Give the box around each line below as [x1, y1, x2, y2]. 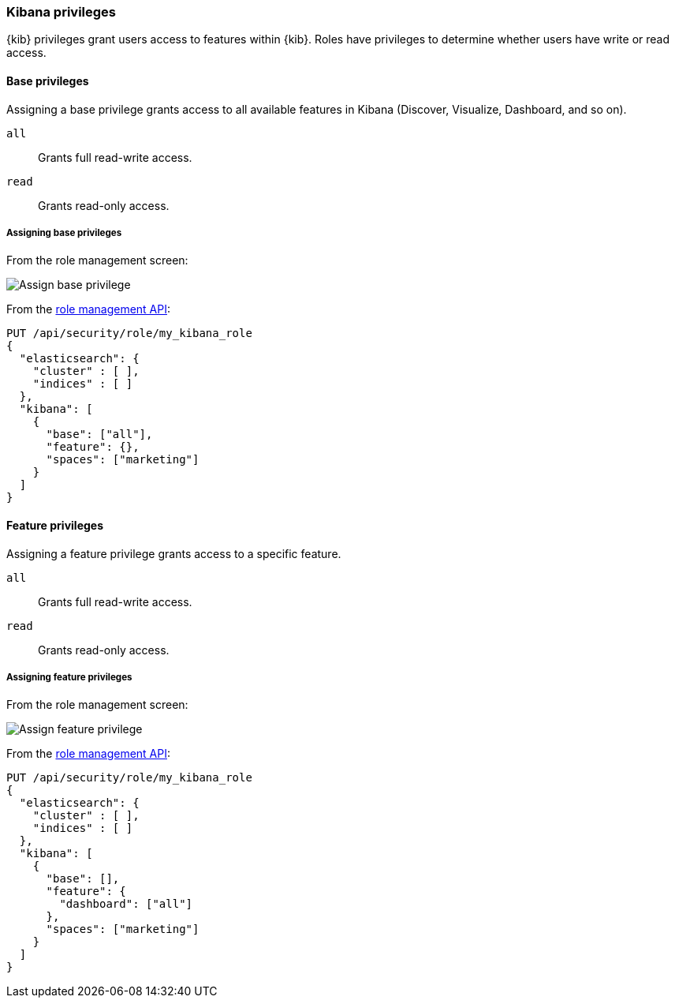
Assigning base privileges [6, 227, 122, 238]
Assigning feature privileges [6, 671, 132, 683]
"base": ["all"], [46, 428, 153, 441]
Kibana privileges [6, 4, 116, 20]
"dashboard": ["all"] [59, 897, 193, 911]
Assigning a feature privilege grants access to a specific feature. [6, 546, 341, 560]
